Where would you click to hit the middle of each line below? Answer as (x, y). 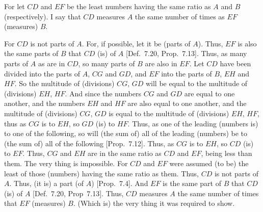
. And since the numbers (103, 93)
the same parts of (31, 53)
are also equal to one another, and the (187, 103)
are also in (161, 63)
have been (235, 63)
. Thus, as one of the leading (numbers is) (193, 123)
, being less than (227, 153)
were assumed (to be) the (209, 163)
